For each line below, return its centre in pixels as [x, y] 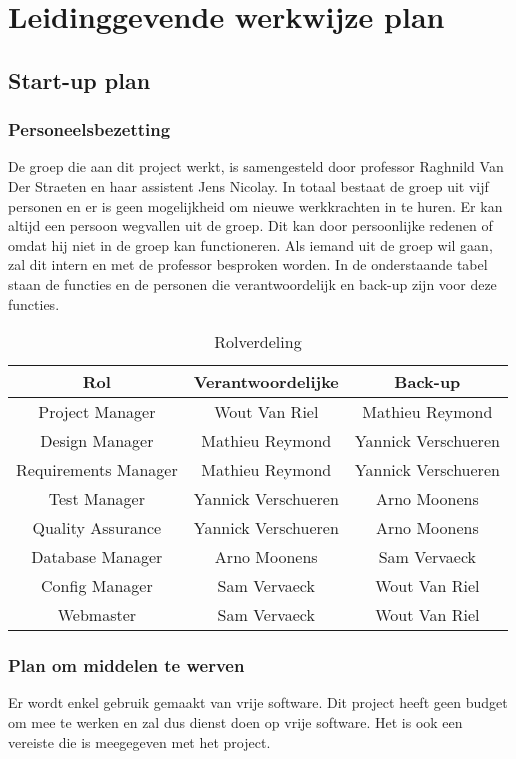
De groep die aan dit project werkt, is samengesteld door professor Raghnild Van [256, 166]
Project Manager [97, 412]
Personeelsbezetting [89, 129]
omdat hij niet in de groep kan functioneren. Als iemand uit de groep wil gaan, [250, 244]
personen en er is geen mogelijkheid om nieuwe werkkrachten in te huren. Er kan [255, 205]
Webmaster [97, 615]
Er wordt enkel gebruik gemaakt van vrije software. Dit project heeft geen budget [258, 702]
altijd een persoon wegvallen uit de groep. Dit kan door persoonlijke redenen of [250, 225]
